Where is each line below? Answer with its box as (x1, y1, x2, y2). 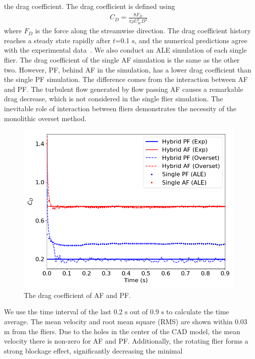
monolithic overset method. (4, 113, 87, 123)
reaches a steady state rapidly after (4, 35, 110, 45)
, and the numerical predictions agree (134, 35, 248, 45)
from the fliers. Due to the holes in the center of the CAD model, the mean (12, 326, 241, 336)
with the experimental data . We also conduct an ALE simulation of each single (4, 45, 247, 55)
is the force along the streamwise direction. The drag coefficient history (35, 25, 251, 36)
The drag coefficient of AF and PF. (24, 289, 131, 300)
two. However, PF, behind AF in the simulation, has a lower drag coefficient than (4, 64, 252, 74)
